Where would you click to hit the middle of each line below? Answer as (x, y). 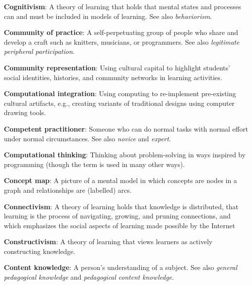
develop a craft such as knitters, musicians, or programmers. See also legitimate (122, 42)
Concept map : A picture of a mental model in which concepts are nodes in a (120, 180)
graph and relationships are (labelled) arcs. (68, 190)
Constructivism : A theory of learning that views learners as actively (108, 242)
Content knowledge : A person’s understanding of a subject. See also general (121, 267)
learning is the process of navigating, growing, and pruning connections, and (117, 216)
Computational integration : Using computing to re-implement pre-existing (120, 93)
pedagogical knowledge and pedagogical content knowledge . (89, 277)
